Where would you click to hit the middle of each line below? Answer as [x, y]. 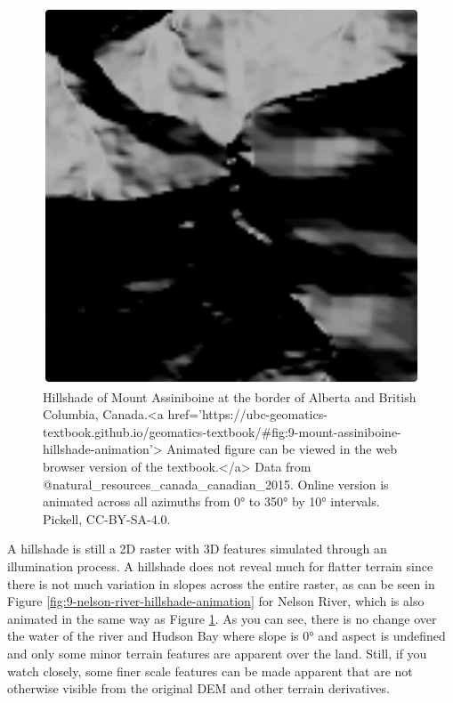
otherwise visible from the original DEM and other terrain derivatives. [198, 688]
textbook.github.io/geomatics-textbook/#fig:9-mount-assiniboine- [222, 431]
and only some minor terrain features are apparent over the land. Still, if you [217, 653]
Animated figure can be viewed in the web [282, 449]
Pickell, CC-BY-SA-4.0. [107, 518]
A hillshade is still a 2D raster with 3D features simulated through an [197, 549]
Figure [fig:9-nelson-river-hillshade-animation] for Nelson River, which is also [216, 601]
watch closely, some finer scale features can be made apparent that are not [210, 671]
